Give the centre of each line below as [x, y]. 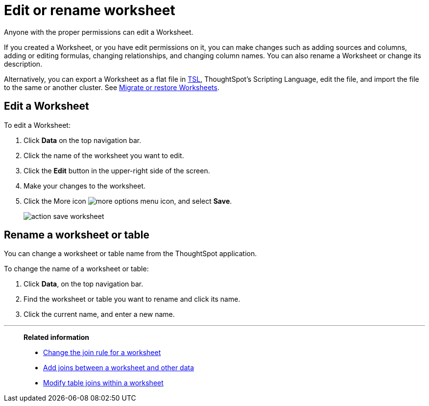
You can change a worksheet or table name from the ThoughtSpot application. [131, 254]
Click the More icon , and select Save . [128, 201]
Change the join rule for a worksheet [102, 353]
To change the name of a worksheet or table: [76, 269]
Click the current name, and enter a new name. [99, 314]
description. [23, 64]
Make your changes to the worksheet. [85, 186]
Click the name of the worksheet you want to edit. [104, 155]
